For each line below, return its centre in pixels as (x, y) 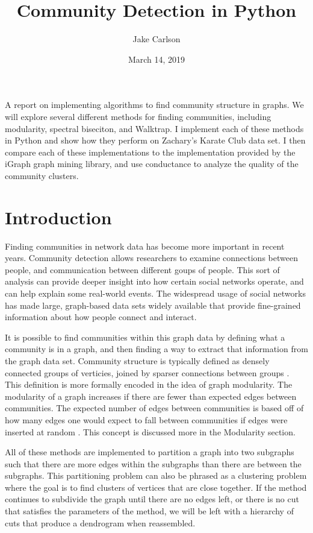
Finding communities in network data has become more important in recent (145, 246)
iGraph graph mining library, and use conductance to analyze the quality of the (152, 164)
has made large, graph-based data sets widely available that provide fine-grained (153, 305)
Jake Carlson (156, 39)
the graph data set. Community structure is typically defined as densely (137, 360)
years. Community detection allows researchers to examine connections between (151, 258)
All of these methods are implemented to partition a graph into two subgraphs (150, 452)
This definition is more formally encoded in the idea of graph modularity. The (149, 384)
